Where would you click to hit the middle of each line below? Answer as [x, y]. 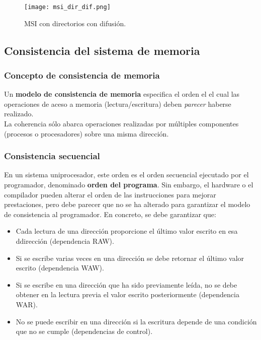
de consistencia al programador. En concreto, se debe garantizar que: [110, 214]
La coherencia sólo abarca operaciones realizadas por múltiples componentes [121, 124]
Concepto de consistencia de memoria [82, 75]
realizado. [19, 114]
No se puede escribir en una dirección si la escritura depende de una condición [136, 321]
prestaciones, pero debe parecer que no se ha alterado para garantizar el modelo [127, 204]
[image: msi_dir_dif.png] [67, 7]
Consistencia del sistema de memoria [102, 50]
